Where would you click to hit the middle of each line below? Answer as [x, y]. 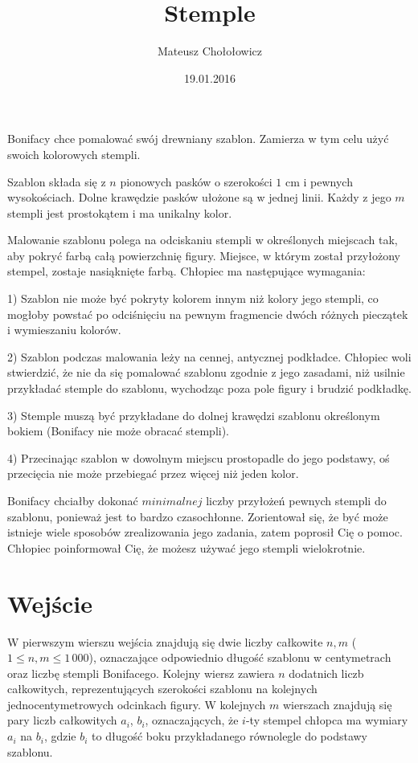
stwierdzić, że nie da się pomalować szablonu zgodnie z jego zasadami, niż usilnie [206, 372]
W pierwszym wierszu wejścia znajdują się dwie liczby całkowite [165, 641]
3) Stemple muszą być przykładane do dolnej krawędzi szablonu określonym [194, 415]
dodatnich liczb [326, 673]
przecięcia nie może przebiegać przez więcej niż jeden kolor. [153, 473]
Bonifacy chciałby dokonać [73, 500]
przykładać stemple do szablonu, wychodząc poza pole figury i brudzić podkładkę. [209, 388]
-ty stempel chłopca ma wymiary [327, 720]
